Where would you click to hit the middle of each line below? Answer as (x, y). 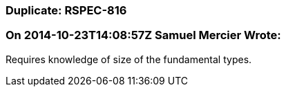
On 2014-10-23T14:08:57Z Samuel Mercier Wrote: (143, 35)
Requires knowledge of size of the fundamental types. (129, 59)
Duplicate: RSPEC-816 (66, 10)
